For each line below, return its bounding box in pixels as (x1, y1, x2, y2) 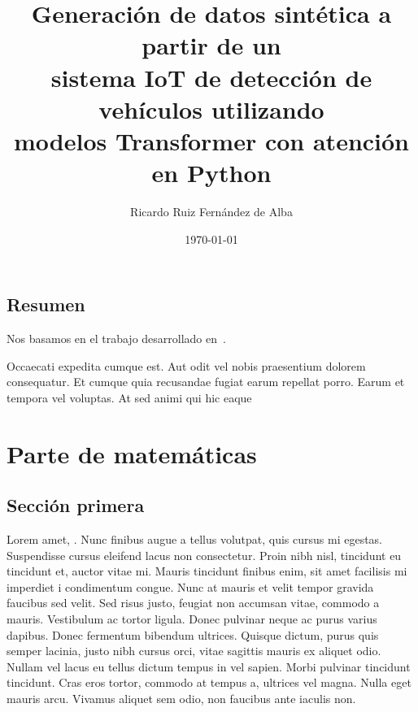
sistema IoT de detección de (50, 60, 372, 93)
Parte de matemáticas (7, 436, 257, 470)
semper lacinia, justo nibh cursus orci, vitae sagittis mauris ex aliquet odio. (7, 642, 381, 659)
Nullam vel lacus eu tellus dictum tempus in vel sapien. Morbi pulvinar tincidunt (7, 658, 411, 675)
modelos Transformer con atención (13, 124, 410, 157)
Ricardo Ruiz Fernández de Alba (130, 203, 293, 220)
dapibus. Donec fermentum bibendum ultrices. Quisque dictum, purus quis (7, 626, 379, 643)
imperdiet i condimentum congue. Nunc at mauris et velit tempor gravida (7, 578, 374, 595)
